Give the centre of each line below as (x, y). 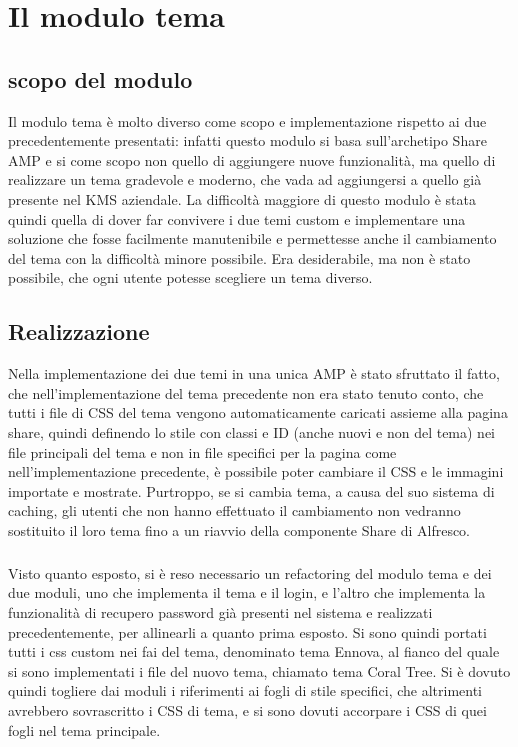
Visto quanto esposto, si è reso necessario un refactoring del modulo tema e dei (250, 572)
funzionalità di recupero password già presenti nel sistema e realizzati (220, 612)
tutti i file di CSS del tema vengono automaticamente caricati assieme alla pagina (258, 412)
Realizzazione (79, 331)
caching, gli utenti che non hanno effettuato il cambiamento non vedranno (234, 510)
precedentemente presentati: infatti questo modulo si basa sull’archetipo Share (247, 140)
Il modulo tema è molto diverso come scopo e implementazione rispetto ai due (247, 120)
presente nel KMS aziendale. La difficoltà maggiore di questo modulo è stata (242, 198)
